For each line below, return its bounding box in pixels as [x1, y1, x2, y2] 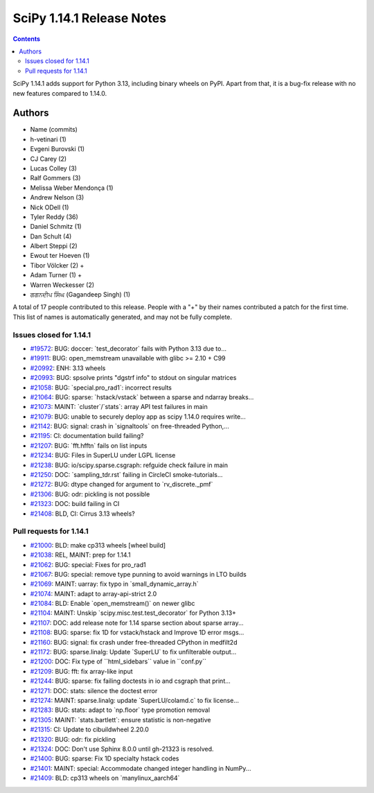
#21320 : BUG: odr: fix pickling [30, 735, 116, 743]
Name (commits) [30, 125, 78, 134]
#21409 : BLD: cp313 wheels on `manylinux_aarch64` [30, 774, 180, 783]
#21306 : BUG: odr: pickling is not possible [30, 489, 150, 498]
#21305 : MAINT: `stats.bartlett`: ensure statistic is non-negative [30, 715, 211, 724]
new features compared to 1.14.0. [12, 89, 107, 97]
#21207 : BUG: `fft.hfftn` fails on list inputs [30, 441, 148, 450]
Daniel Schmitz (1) [30, 223, 82, 231]
